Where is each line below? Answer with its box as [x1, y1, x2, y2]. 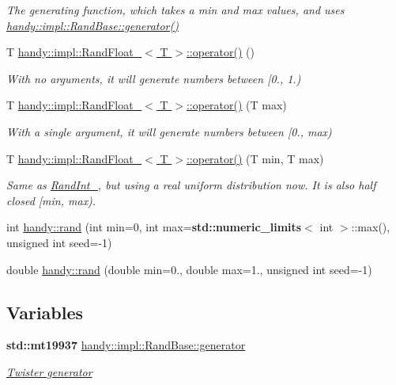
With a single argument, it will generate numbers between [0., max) [6, 123, 332, 139]
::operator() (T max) [186, 97, 287, 113]
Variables [6, 299, 84, 324]
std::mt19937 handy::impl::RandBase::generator [6, 337, 246, 353]
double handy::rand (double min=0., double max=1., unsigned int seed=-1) [6, 261, 372, 277]
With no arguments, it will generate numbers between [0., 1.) [6, 70, 301, 86]
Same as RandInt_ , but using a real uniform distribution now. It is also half [6, 177, 376, 193]
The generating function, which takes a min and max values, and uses [6, 2, 345, 17]
